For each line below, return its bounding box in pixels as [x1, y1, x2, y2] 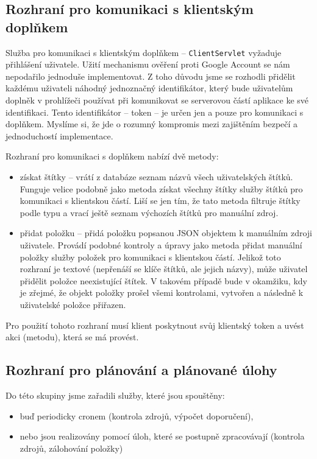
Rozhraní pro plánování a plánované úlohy [5, 360, 277, 379]
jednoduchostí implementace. [5, 129, 113, 142]
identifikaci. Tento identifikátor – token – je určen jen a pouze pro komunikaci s [5, 105, 304, 118]
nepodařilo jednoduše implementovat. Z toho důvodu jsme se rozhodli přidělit [5, 69, 296, 82]
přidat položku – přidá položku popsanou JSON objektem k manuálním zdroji [20, 226, 313, 239]
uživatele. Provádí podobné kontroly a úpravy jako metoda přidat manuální [20, 238, 302, 251]
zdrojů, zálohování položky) [20, 441, 123, 454]
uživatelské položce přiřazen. [20, 298, 126, 310]
